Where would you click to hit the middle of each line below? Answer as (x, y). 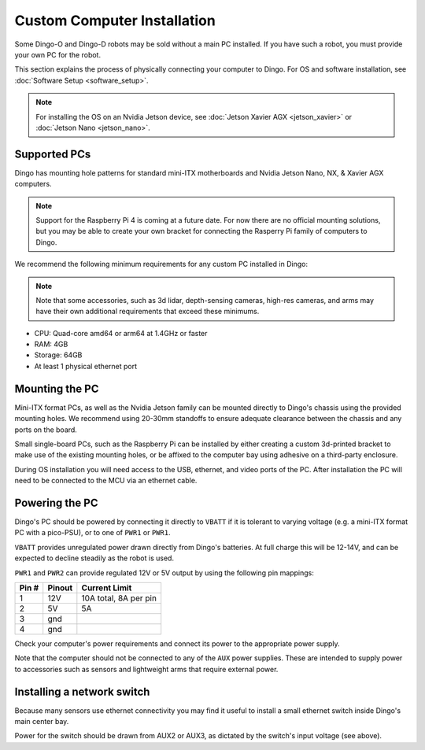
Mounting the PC (57, 388)
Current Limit (107, 588)
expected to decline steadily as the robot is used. (94, 558)
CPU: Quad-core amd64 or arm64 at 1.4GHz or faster (121, 333)
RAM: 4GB (51, 344)
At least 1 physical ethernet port (86, 366)
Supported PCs (53, 154)
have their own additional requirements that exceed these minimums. (148, 312)
